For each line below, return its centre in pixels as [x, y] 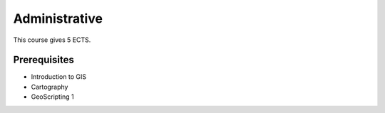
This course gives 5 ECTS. [52, 40]
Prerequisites [43, 60]
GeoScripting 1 [52, 97]
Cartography [50, 87]
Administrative [58, 18]
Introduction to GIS [59, 77]
